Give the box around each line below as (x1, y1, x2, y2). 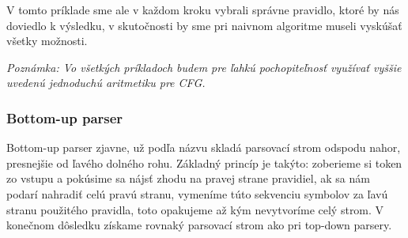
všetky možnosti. (6, 32, 88, 49)
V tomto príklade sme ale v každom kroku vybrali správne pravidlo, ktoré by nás (6, 2, 399, 17)
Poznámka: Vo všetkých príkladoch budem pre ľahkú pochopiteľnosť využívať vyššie (6, 59, 402, 75)
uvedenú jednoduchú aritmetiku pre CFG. (6, 74, 206, 91)
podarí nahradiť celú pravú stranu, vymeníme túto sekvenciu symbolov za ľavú (6, 185, 388, 202)
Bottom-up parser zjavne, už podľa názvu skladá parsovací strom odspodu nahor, (6, 139, 401, 156)
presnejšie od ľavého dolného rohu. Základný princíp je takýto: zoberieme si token (6, 154, 402, 171)
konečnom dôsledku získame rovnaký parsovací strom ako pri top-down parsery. (6, 217, 392, 233)
